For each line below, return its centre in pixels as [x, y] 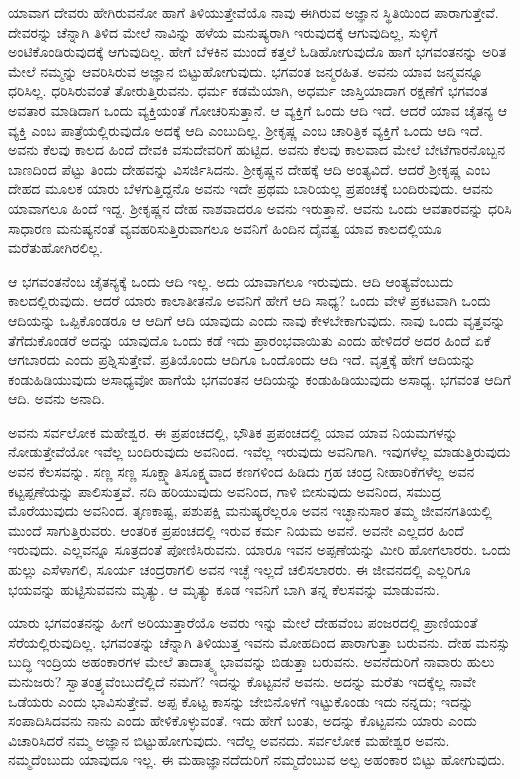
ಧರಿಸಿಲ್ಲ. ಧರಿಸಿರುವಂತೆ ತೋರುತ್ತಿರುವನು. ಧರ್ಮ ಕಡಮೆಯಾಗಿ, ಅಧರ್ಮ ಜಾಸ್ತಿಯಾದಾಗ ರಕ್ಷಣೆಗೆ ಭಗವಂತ [248, 90]
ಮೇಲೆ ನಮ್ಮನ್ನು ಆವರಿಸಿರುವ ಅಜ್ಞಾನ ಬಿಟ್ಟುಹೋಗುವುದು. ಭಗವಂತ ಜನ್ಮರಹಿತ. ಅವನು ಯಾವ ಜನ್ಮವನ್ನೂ [246, 70]
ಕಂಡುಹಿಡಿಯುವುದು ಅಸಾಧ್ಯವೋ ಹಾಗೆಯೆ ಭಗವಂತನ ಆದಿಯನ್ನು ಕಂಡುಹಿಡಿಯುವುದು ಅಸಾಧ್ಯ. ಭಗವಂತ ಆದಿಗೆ [259, 378]
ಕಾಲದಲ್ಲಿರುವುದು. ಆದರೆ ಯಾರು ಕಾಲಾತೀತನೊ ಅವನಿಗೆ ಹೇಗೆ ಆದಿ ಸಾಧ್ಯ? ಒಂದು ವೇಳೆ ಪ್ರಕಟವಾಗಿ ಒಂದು [249, 300]
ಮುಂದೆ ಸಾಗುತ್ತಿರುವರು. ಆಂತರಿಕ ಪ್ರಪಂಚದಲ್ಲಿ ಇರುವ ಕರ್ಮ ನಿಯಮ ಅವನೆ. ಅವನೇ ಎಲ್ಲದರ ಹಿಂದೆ [236, 529]
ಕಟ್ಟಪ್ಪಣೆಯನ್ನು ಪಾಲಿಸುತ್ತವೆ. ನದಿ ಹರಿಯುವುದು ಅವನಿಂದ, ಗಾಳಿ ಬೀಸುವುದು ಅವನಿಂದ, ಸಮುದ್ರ [225, 490]
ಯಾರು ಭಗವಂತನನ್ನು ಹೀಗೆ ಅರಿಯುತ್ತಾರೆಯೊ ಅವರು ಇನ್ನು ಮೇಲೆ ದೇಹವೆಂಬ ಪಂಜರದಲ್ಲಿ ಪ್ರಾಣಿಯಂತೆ [243, 622]
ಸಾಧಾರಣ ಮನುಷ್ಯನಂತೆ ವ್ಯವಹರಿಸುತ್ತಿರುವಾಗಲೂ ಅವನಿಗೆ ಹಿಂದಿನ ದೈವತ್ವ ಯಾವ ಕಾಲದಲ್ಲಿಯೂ [225, 227]
